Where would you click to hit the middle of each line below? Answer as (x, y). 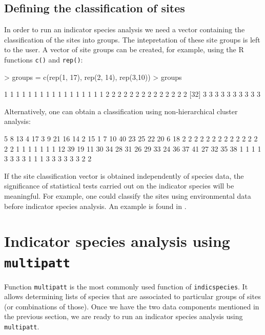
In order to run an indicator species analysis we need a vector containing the (125, 29)
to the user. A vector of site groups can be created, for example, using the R (124, 49)
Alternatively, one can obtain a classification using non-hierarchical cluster (121, 111)
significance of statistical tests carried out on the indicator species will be (119, 186)
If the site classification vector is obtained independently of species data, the (124, 175)
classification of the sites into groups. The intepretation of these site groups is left (132, 39)
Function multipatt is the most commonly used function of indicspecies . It (126, 286)
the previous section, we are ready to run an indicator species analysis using (124, 316)
